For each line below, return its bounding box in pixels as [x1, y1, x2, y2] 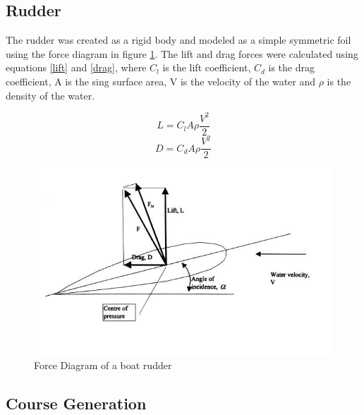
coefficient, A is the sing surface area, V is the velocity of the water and [6, 73, 316, 88]
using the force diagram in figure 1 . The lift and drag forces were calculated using [6, 46, 358, 61]
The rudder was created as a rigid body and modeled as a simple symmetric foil [6, 32, 351, 47]
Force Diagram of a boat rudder [34, 357, 172, 372]
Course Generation [6, 392, 147, 414]
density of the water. [6, 88, 95, 102]
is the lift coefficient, [162, 60, 251, 75]
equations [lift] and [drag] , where [6, 60, 147, 75]
